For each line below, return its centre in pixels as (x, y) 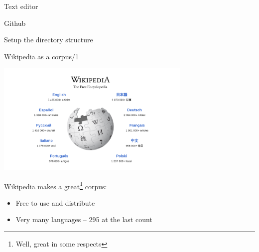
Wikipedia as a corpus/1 (41, 56)
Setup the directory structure (49, 40)
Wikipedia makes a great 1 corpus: (56, 185)
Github (15, 23)
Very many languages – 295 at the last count (84, 219)
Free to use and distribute (55, 202)
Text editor (21, 6)
